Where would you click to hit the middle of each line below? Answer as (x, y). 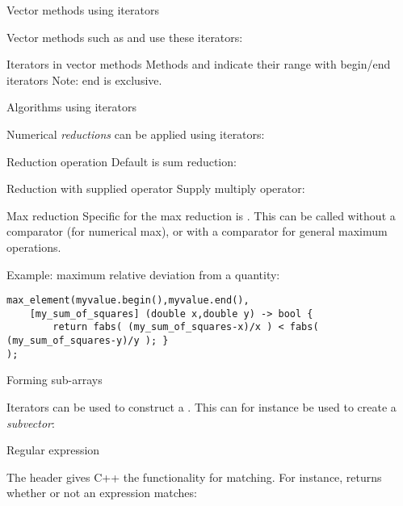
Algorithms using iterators (71, 107)
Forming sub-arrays (55, 380)
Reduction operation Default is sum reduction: (122, 161)
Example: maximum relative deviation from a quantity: (143, 274)
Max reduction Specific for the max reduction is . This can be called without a (201, 215)
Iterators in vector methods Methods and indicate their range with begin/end (199, 64)
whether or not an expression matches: (102, 493)
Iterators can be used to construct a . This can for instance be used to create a (201, 407)
